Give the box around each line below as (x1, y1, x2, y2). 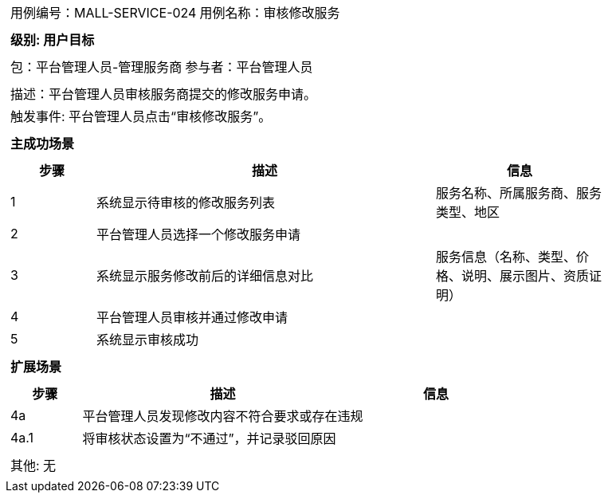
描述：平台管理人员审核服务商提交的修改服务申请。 (10, 86, 317, 102)
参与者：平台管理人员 (185, 59, 313, 75)
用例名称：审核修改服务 (199, 5, 340, 21)
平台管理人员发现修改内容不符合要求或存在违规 (82, 408, 363, 424)
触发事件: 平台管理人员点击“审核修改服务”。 (10, 108, 272, 124)
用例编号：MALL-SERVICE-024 (10, 5, 197, 21)
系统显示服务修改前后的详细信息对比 (96, 268, 314, 284)
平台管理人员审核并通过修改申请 (96, 309, 288, 325)
